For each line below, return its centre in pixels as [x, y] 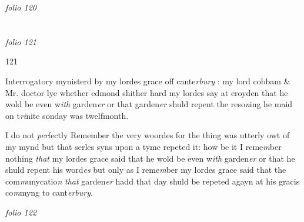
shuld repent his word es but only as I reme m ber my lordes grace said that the [146, 170]
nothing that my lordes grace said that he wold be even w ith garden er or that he [150, 158]
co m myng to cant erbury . [49, 192]
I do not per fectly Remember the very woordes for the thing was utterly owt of [148, 135]
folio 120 [21, 7]
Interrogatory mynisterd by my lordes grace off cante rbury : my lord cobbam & [148, 81]
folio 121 [21, 41]
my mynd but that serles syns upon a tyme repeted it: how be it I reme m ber [143, 146]
